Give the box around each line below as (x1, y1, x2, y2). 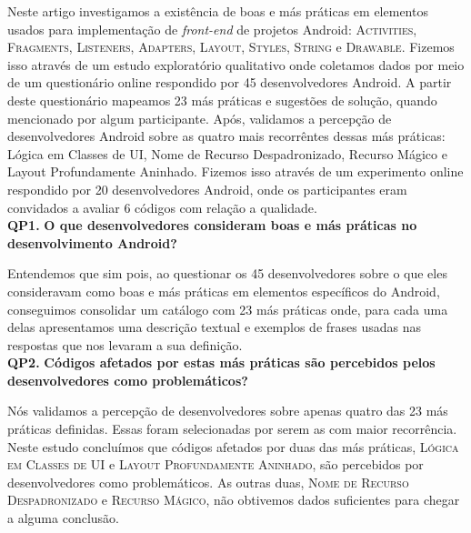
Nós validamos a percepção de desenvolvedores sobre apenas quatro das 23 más (7, 401, 448, 420)
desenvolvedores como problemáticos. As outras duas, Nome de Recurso (7, 472, 409, 491)
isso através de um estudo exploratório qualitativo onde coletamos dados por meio (7, 55, 465, 74)
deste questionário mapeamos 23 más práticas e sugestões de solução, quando (7, 90, 437, 109)
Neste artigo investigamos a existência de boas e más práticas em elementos (7, 2, 428, 20)
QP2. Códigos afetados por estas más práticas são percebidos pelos (7, 353, 436, 372)
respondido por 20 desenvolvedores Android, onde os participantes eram (7, 179, 407, 198)
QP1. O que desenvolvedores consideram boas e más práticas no (7, 216, 417, 235)
